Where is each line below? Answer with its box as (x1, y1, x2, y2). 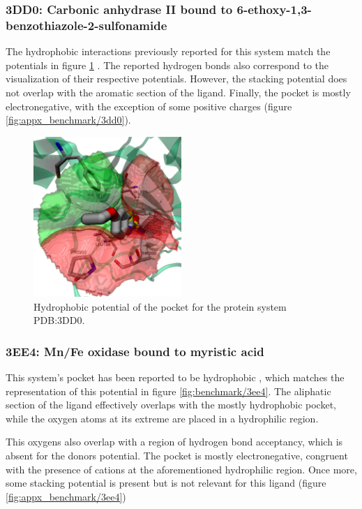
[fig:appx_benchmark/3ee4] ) (6, 489, 126, 503)
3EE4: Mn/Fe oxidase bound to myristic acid (6, 342, 264, 360)
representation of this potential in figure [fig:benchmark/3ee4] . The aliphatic (6, 383, 331, 398)
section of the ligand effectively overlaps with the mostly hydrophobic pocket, (6, 397, 336, 412)
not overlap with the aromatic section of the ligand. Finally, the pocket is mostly (6, 84, 351, 99)
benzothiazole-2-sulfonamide (6, 16, 167, 34)
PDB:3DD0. (33, 313, 85, 327)
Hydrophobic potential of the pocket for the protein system (33, 299, 287, 313)
